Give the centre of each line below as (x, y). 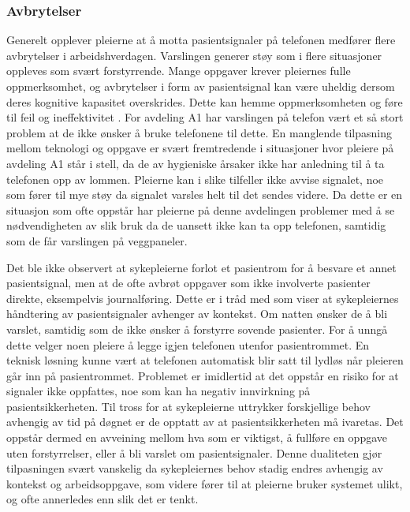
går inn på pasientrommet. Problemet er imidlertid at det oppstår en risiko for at (203, 375)
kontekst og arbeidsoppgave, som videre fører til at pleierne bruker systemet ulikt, (205, 483)
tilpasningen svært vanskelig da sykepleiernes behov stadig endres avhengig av (195, 468)
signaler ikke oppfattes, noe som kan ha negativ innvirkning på (158, 391)
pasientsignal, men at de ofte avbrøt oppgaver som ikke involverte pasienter (188, 283)
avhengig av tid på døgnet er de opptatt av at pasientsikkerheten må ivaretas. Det (205, 422)
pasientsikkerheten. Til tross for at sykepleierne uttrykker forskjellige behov (188, 406)
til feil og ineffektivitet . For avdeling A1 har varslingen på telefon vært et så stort (205, 117)
